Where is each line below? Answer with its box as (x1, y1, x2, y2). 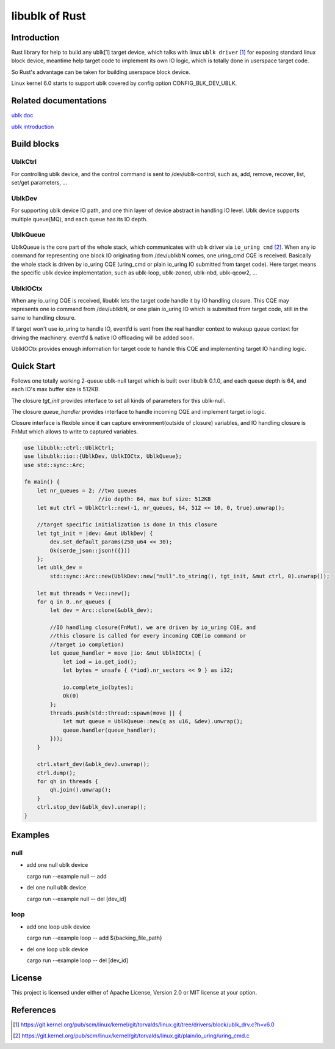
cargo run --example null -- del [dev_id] (26, 895, 126, 902)
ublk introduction (11, 123, 54, 130)
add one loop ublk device (26, 923, 91, 930)
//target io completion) (49, 641, 124, 648)
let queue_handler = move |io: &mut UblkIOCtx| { (49, 650, 201, 657)
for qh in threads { (37, 778, 99, 785)
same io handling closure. (11, 314, 76, 321)
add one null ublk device (26, 861, 88, 869)
